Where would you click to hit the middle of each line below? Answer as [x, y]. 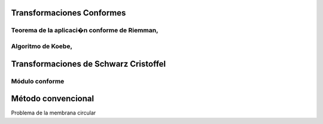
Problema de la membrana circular [54, 113]
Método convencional [53, 99]
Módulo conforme [38, 81]
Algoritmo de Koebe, [42, 46]
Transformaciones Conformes [68, 13]
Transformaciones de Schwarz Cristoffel [89, 63]
